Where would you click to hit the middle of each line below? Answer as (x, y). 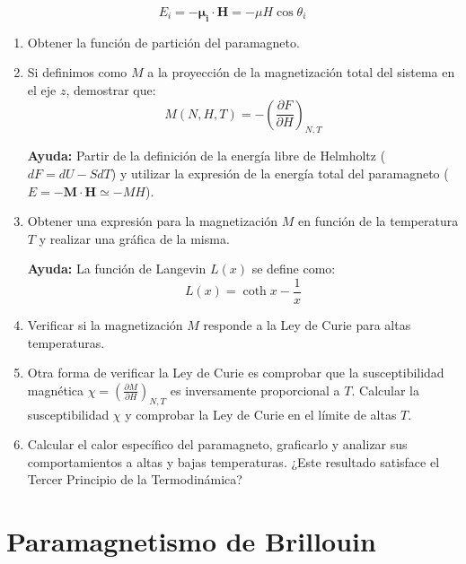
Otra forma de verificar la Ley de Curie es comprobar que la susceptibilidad (236, 373)
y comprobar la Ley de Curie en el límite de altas (261, 414)
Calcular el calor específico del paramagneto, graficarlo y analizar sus (217, 444)
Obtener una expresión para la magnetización (153, 221)
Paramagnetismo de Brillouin (191, 541)
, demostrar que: (111, 89)
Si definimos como (77, 72)
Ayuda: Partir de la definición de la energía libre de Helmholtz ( (207, 156)
